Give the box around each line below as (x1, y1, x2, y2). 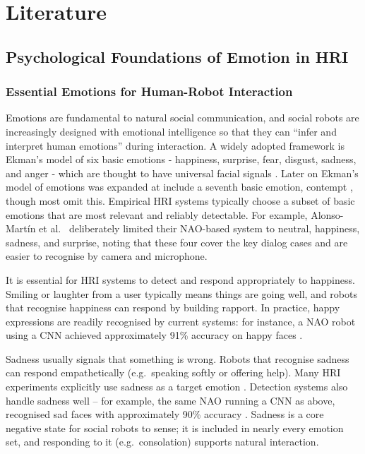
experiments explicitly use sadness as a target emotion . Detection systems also (6, 379, 348, 394)
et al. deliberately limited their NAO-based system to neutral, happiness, (39, 221, 360, 236)
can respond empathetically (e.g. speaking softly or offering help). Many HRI (6, 365, 341, 380)
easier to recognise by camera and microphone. (6, 249, 208, 263)
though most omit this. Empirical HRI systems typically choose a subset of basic (6, 193, 355, 208)
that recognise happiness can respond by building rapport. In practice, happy (6, 300, 340, 315)
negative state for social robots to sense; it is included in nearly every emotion (6, 420, 344, 435)
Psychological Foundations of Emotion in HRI (6, 45, 349, 67)
